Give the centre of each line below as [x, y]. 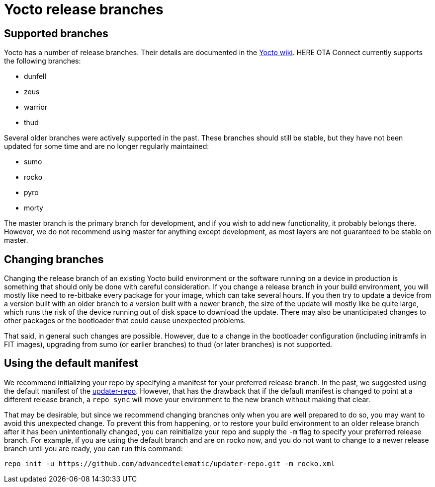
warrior [36, 107]
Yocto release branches [84, 9]
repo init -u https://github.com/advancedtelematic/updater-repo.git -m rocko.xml [170, 463]
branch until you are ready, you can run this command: [93, 448]
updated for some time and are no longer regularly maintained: [107, 146]
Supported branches [56, 33]
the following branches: [43, 61]
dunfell [35, 76]
